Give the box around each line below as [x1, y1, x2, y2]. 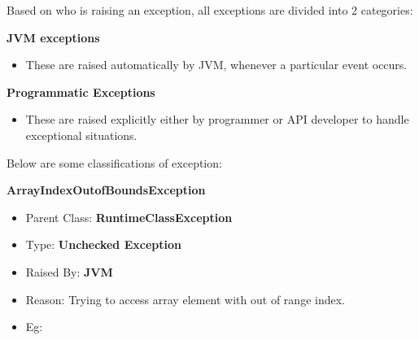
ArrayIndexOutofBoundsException [7, 181, 206, 198]
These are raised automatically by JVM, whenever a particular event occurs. [25, 56, 408, 73]
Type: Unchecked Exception [25, 236, 181, 253]
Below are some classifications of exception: [7, 154, 222, 171]
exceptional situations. [25, 126, 137, 143]
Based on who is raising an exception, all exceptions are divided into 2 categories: [7, 2, 413, 18]
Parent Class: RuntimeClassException [25, 208, 233, 225]
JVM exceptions [7, 28, 100, 46]
